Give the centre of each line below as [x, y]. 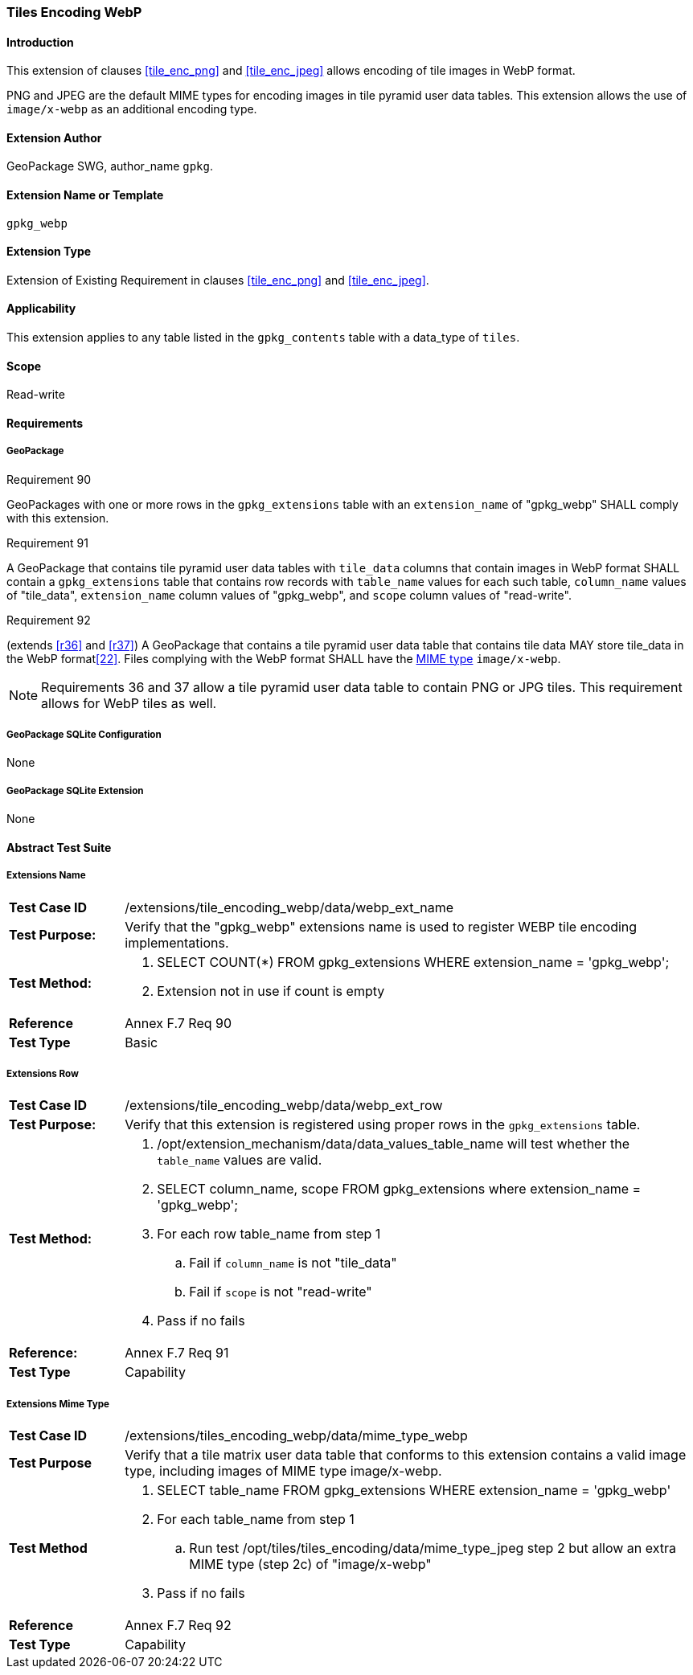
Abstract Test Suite [59, 847]
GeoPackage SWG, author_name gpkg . [110, 166]
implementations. [177, 942]
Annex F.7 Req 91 [177, 1353]
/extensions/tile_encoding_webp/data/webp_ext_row [284, 1106]
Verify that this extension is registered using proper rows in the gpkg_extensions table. [383, 1125]
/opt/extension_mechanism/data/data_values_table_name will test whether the [393, 1144]
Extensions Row [43, 1074]
